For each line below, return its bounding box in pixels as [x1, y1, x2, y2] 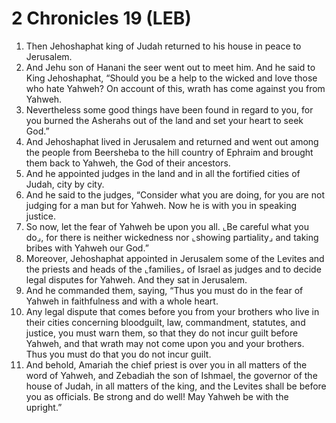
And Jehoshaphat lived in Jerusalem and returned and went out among [25, 135, 319, 147]
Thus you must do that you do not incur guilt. [25, 348, 212, 360]
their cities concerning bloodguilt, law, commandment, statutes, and [25, 316, 306, 328]
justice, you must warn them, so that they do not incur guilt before [25, 327, 299, 339]
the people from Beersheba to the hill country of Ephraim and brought [25, 146, 314, 158]
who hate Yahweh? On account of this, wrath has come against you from [25, 82, 326, 94]
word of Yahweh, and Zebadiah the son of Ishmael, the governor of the [25, 369, 318, 381]
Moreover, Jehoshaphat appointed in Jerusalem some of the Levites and [25, 252, 325, 264]
